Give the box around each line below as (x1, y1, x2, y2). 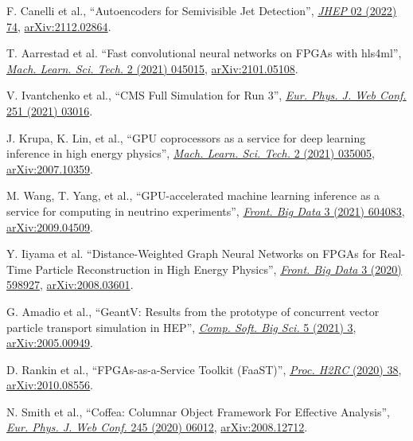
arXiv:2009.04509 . (6, 218, 93, 235)
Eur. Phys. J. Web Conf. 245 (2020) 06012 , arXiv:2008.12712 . (6, 419, 308, 435)
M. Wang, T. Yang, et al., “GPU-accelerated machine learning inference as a (6, 187, 380, 204)
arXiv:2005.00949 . (6, 334, 93, 351)
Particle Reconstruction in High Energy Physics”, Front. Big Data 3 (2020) (35, 260, 402, 277)
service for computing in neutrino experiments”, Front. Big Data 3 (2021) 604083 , (6, 202, 405, 219)
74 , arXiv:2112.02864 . (6, 18, 111, 34)
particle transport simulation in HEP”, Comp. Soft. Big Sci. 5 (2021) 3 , (6, 318, 357, 335)
